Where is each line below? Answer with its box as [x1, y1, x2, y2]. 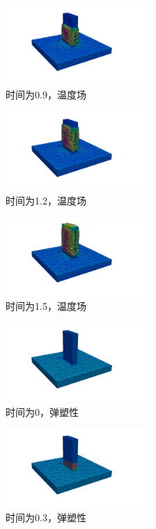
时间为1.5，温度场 [6, 299, 86, 313]
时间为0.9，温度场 [6, 87, 86, 101]
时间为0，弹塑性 [6, 404, 79, 419]
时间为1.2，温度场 [6, 193, 86, 207]
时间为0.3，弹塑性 [6, 510, 86, 525]
